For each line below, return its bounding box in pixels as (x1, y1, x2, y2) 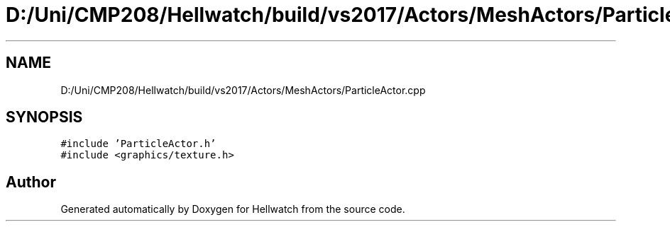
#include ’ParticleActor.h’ (60, 138, 216, 150)
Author (6, 173, 56, 191)
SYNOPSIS (6, 108, 83, 127)
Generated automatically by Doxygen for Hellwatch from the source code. (60, 203, 405, 216)
